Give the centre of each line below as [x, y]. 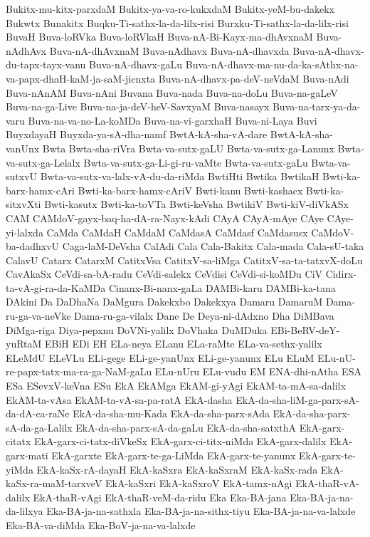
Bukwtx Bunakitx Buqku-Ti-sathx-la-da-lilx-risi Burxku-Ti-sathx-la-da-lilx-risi [177, 22]
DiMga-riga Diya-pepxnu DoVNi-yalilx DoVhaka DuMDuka [137, 329]
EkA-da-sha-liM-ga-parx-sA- [297, 399]
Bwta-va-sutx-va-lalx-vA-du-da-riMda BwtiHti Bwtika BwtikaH [180, 176]
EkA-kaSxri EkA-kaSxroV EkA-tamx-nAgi [199, 483]
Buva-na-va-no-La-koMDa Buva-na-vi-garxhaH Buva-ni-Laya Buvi [173, 120]
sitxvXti [23, 204]
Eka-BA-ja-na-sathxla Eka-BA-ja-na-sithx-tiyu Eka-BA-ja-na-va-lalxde [201, 511]
